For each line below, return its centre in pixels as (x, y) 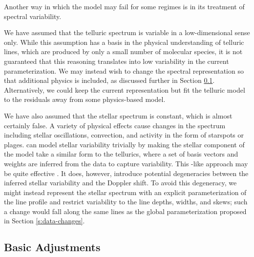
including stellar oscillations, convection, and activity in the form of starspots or (124, 135)
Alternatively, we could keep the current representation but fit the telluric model (125, 89)
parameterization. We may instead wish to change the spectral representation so (124, 70)
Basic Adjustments (52, 247)
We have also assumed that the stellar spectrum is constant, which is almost (118, 115)
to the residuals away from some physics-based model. (85, 99)
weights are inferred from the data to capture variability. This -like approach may (126, 163)
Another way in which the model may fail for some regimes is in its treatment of (124, 6)
